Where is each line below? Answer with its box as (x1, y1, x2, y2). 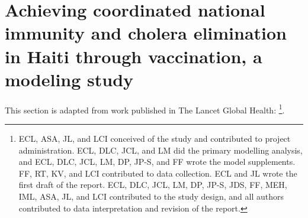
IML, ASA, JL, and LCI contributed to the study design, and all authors (18, 190, 284, 202)
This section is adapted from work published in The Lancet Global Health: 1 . (5, 102, 285, 116)
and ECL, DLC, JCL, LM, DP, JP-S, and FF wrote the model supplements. (18, 155, 296, 168)
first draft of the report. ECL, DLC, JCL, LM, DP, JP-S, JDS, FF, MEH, (18, 178, 287, 191)
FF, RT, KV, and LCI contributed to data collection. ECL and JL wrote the (18, 167, 297, 179)
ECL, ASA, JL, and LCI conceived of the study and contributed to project (18, 132, 291, 144)
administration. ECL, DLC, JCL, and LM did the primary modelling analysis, (18, 144, 303, 156)
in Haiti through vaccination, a (5, 44, 262, 68)
